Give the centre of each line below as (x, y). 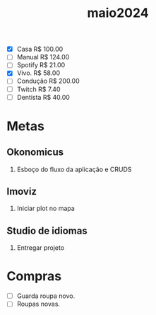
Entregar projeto (41, 248)
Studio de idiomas (47, 230)
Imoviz (22, 191)
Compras (34, 276)
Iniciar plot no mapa (46, 208)
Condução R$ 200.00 (48, 81)
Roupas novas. (38, 304)
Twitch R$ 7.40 (38, 89)
